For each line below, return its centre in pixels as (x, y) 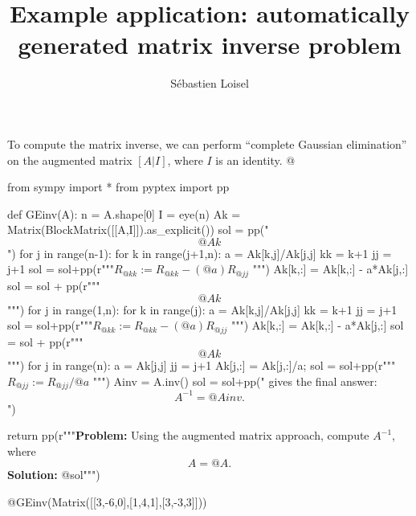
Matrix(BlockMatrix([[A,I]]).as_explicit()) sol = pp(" (138, 229)
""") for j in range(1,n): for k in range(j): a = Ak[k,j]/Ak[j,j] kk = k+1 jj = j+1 (202, 309)
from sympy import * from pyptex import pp (118, 187)
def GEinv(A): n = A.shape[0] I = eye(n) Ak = (124, 213)
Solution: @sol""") (54, 475)
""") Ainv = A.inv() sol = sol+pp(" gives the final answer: (235, 381)
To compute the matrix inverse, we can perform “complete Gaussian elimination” (207, 143)
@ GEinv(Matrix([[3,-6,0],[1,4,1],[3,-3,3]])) (107, 502)
